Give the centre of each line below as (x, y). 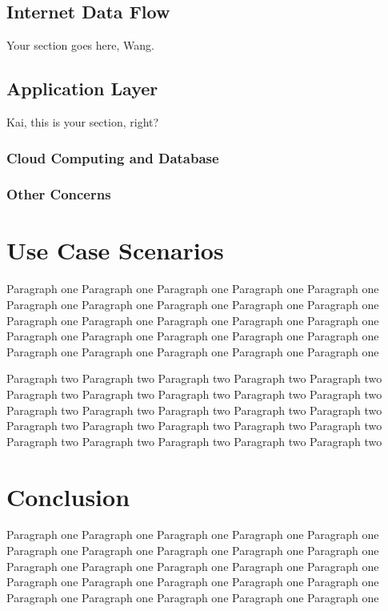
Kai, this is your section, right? (83, 122)
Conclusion (68, 496)
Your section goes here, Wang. (80, 45)
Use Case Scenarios (115, 250)
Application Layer (82, 88)
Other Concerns (59, 194)
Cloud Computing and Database (113, 157)
